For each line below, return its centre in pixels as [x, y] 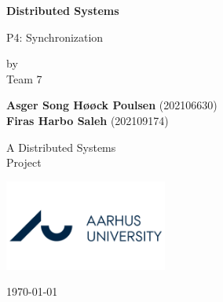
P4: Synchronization [55, 37]
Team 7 [24, 78]
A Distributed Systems [61, 147]
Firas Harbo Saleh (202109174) [88, 120]
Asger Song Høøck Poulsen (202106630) [112, 105]
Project [24, 162]
